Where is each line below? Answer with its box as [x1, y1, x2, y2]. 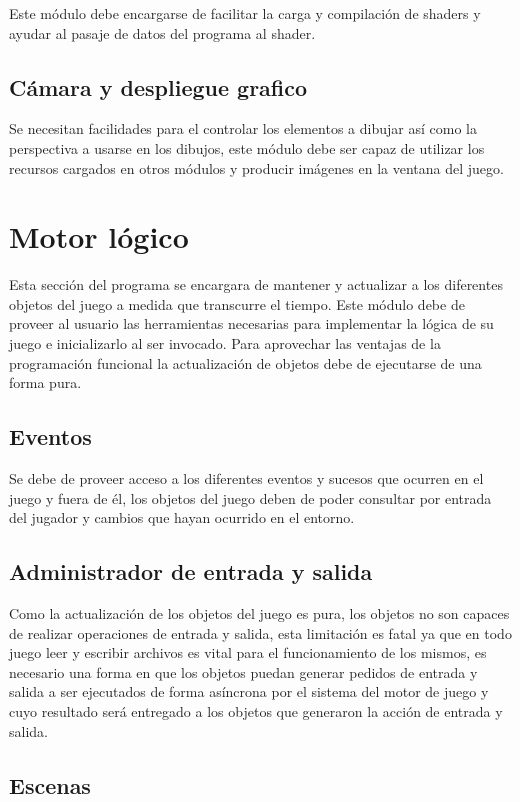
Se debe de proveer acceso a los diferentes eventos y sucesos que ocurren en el [9, 468, 484, 489]
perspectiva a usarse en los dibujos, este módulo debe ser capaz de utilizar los [9, 137, 485, 158]
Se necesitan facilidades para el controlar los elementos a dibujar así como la [9, 118, 477, 139]
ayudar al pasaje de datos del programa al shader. [9, 22, 316, 43]
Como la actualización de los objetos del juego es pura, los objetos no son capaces [9, 603, 510, 624]
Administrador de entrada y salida [9, 556, 373, 587]
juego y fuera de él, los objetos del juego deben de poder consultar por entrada [9, 487, 492, 508]
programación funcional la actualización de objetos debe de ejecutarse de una [9, 352, 482, 373]
